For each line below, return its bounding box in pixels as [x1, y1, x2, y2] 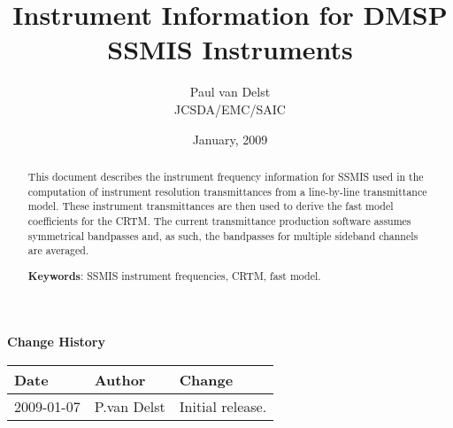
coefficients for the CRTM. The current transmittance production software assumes [27, 213, 411, 228]
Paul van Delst [189, 82, 271, 101]
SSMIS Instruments [107, 31, 353, 67]
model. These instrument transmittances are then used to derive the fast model [27, 198, 394, 214]
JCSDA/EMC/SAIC [174, 99, 286, 118]
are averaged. [27, 243, 89, 258]
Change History [7, 332, 106, 351]
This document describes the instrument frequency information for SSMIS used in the [27, 168, 424, 183]
